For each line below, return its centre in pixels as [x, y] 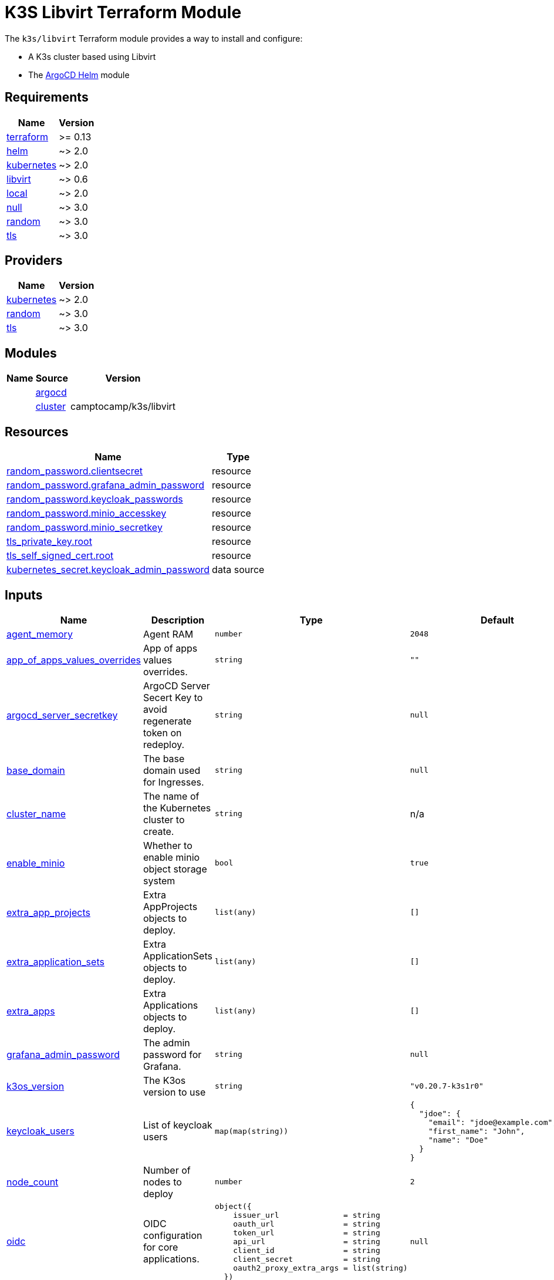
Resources [37, 432]
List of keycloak [178, 1125]
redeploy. [164, 744]
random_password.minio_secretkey [85, 528]
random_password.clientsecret [75, 471]
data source [238, 570]
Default [497, 620]
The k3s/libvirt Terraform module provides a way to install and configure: [154, 38]
